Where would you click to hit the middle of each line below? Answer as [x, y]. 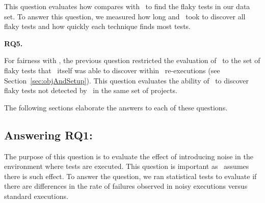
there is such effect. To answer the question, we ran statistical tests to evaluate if [130, 176]
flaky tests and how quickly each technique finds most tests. [97, 26]
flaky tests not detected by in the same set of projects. [91, 90]
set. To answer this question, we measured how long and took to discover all [125, 16]
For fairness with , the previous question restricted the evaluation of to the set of [132, 60]
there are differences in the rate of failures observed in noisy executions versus [126, 186]
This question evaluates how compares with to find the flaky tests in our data [127, 6]
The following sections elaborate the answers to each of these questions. [116, 107]
